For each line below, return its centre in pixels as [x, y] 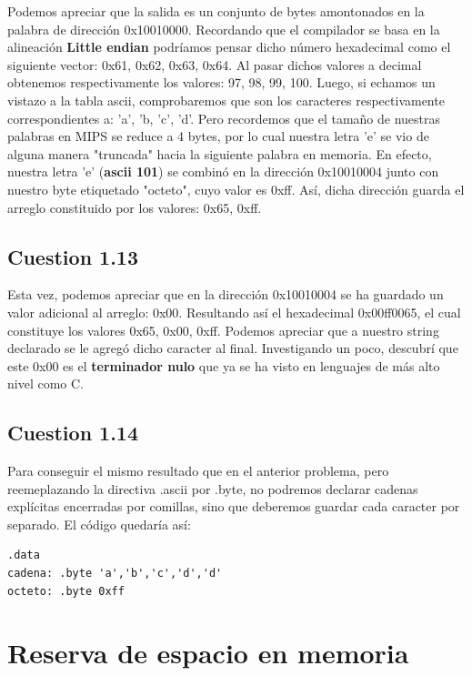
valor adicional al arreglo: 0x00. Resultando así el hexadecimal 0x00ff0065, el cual [234, 312]
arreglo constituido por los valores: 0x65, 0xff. [135, 207]
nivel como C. [45, 383]
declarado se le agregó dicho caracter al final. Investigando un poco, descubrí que [233, 348]
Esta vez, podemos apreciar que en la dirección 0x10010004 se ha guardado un [226, 294]
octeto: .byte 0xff [66, 591]
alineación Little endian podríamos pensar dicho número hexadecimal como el [229, 47]
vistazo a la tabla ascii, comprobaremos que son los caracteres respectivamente [226, 100]
